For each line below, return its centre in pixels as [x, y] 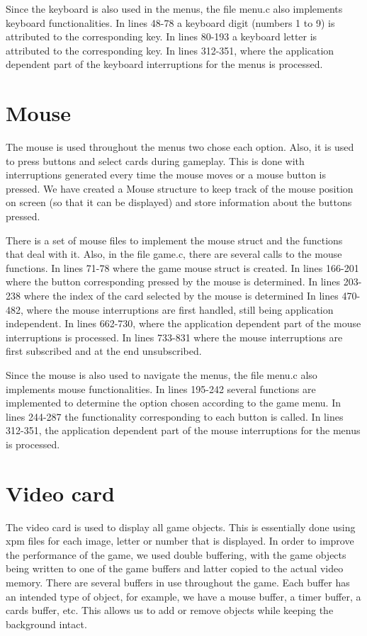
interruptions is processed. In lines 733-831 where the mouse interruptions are [174, 337]
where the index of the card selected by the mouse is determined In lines [181, 296]
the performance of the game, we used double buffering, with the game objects [176, 554]
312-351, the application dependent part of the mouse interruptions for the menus [183, 430]
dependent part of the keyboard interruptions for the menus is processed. [164, 64]
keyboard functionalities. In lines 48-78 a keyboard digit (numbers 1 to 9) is [170, 22]
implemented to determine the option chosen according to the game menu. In [174, 403]
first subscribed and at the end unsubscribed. [104, 351]
